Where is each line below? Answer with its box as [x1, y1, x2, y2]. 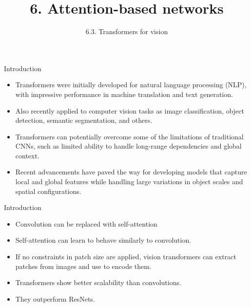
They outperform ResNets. [15, 293, 95, 304]
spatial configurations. [15, 186, 81, 196]
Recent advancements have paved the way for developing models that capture [15, 167, 247, 177]
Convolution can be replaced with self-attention [15, 218, 157, 229]
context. [15, 150, 39, 160]
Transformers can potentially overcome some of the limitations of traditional [15, 131, 244, 141]
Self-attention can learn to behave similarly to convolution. [15, 235, 192, 245]
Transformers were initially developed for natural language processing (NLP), [15, 79, 247, 90]
